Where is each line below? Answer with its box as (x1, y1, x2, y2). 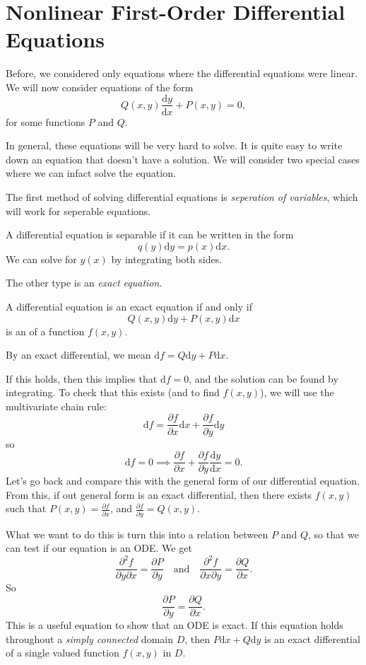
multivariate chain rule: (6, 398, 107, 413)
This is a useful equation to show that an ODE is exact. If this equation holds (6, 618, 343, 632)
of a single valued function (6, 645, 119, 660)
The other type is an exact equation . (6, 275, 163, 290)
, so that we (307, 526, 359, 541)
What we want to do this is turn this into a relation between (6, 526, 268, 541)
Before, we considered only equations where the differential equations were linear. (6, 66, 358, 81)
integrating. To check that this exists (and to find (6, 385, 220, 400)
